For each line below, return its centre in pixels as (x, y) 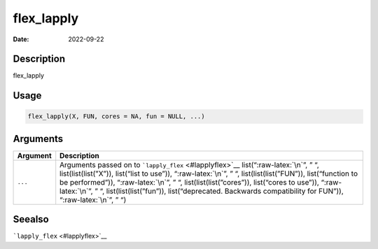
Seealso (31, 219)
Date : (21, 39)
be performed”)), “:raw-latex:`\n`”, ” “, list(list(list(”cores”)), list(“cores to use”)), (190, 182)
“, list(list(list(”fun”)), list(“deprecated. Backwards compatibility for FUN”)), (222, 191)
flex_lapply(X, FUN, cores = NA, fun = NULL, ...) (117, 116)
